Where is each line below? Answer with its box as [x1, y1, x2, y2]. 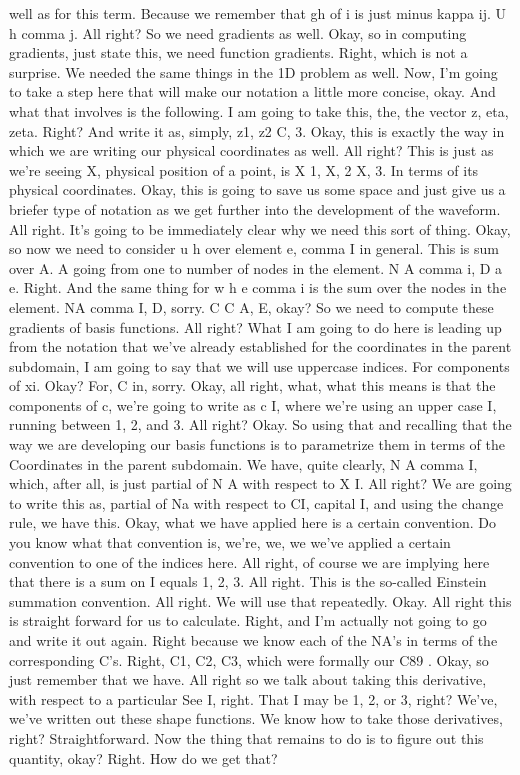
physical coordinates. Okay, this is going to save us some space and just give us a [9, 179, 506, 200]
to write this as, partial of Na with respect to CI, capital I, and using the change [9, 492, 504, 513]
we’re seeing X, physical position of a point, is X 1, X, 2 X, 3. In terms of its [9, 159, 479, 180]
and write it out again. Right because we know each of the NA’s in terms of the [9, 630, 498, 650]
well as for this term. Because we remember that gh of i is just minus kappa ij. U [9, 3, 506, 23]
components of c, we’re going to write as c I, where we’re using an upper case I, [9, 394, 497, 415]
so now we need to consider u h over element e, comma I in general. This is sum [9, 238, 499, 259]
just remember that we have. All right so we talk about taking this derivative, [9, 669, 487, 690]
